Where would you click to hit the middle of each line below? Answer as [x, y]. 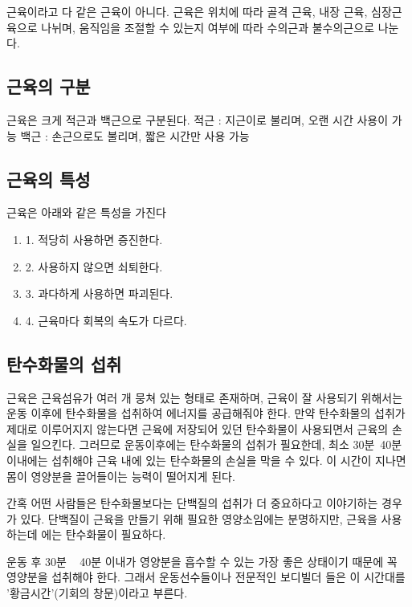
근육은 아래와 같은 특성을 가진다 [86, 212]
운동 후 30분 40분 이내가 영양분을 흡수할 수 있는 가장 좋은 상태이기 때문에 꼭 [202, 561]
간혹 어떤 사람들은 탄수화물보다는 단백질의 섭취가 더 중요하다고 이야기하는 [192, 503]
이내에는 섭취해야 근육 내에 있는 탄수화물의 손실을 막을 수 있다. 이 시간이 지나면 [206, 460]
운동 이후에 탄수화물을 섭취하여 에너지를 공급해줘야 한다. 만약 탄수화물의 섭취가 [206, 413]
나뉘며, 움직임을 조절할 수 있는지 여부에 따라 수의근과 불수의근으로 [208, 27]
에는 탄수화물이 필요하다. [104, 534]
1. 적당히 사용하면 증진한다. [94, 239]
